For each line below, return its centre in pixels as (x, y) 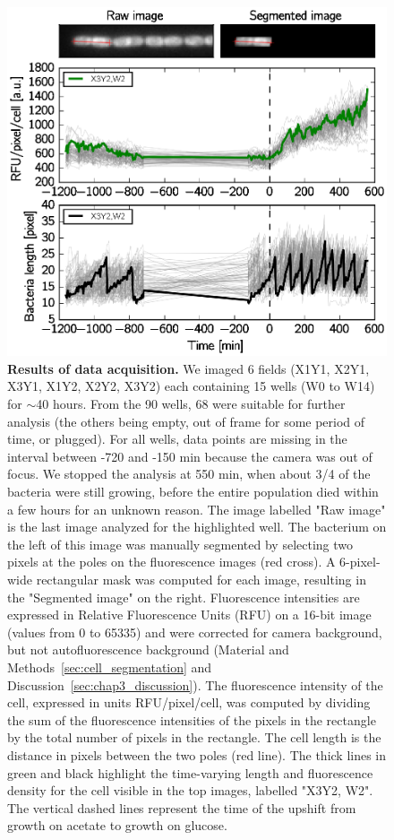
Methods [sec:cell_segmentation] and (110, 667)
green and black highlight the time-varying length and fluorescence (190, 772)
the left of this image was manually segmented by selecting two (180, 544)
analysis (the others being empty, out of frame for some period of (186, 421)
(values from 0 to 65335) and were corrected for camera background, (195, 632)
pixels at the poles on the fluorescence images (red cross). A (171, 562)
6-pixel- (360, 562)
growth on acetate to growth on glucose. (117, 825)
